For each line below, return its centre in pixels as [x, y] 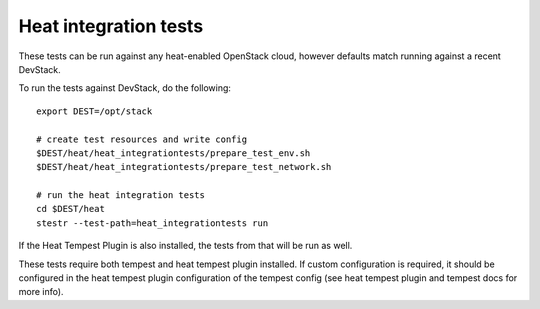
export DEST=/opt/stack [94, 111]
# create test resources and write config [142, 139]
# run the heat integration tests [120, 195]
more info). [41, 292]
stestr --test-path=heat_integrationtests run [152, 223]
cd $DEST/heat [70, 209]
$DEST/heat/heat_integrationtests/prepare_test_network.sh [184, 167]
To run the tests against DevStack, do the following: [125, 88]
